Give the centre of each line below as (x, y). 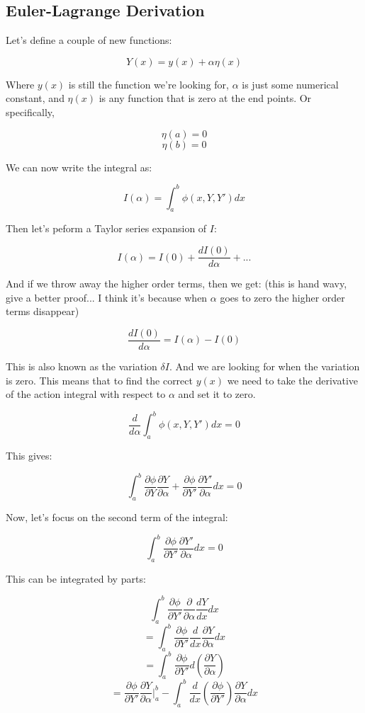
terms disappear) (43, 311)
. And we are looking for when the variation (264, 366)
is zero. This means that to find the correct (99, 380)
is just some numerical (290, 84)
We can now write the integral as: (79, 167)
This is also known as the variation (82, 366)
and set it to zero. (217, 394)
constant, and (35, 98)
